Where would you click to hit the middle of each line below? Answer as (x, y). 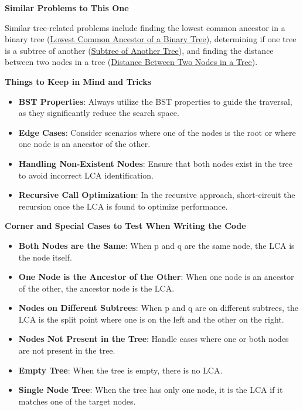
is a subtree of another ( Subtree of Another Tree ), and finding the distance (139, 50)
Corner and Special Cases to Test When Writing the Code (125, 226)
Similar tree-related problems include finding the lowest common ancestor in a (145, 27)
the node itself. (45, 257)
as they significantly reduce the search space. (99, 113)
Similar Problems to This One (67, 8)
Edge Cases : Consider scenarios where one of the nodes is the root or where (157, 132)
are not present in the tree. (67, 350)
